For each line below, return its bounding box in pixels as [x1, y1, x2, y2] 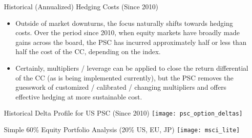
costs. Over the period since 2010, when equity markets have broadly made [15, 27, 240, 38]
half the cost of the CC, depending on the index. [15, 46, 161, 57]
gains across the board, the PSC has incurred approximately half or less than [15, 37, 247, 47]
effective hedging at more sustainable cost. [15, 91, 142, 101]
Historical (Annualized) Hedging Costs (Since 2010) [4, 1, 159, 11]
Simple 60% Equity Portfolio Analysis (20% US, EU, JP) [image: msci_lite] [4, 124, 240, 134]
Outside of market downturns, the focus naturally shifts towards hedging [15, 18, 233, 28]
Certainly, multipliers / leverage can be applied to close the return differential [15, 62, 249, 73]
